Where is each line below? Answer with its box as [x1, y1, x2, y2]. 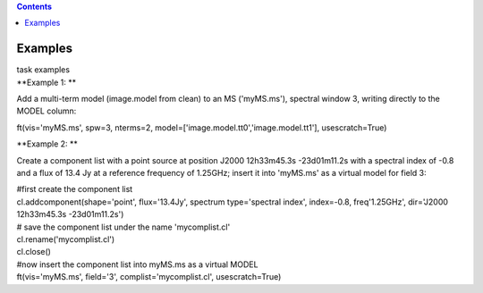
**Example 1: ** [16, 77, 76, 88]
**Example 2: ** [16, 138, 78, 149]
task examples [16, 64, 71, 75]
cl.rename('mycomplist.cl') [16, 233, 115, 245]
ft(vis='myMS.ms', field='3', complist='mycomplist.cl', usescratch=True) [16, 272, 282, 282]
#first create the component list [16, 184, 133, 195]
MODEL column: [16, 105, 77, 116]
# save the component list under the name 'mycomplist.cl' [16, 222, 231, 232]
